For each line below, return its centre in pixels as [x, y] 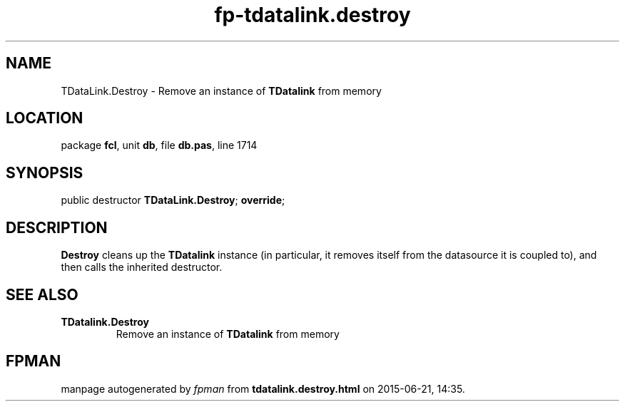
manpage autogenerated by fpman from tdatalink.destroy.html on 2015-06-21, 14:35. [263, 388]
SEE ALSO [42, 294]
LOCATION [45, 118]
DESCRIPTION [57, 227]
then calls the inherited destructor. [142, 267]
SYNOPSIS [45, 172]
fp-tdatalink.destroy [312, 15]
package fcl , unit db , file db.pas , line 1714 [159, 145]
